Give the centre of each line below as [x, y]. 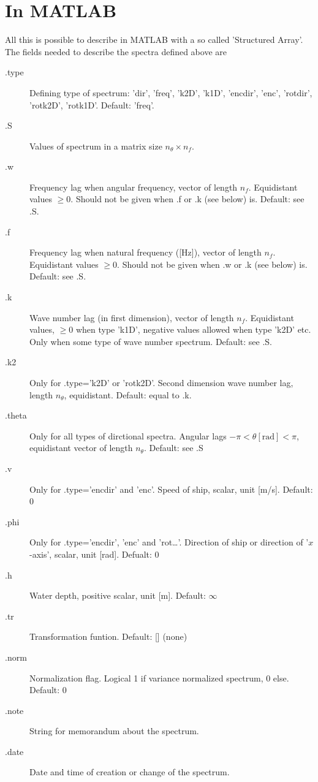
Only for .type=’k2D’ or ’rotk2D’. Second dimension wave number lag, [161, 382]
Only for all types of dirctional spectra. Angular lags [128, 435]
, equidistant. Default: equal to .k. [128, 394]
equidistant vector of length [81, 448]
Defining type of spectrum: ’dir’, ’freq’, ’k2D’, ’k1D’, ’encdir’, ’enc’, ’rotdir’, [171, 92]
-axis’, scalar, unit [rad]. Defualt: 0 [94, 554]
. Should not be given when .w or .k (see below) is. [212, 264]
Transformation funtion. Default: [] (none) [108, 636]
